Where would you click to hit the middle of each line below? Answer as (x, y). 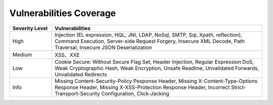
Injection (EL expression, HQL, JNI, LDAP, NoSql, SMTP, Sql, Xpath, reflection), (149, 35)
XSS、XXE (67, 55)
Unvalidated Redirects (81, 74)
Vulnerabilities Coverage (63, 13)
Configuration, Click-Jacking (135, 93)
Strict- (238, 87)
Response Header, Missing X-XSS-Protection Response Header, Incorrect (142, 87)
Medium (22, 54)
